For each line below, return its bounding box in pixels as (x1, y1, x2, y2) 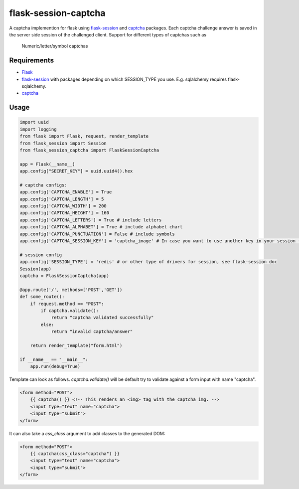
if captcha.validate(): (40, 308, 99, 314)
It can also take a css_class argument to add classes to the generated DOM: (9, 430, 165, 436)
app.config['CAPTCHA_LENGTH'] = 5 (19, 196, 104, 202)
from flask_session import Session (19, 140, 107, 146)
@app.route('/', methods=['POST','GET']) (19, 287, 123, 293)
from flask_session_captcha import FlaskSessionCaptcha (19, 147, 159, 153)
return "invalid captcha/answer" (51, 329, 133, 334)
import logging (19, 126, 57, 132)
